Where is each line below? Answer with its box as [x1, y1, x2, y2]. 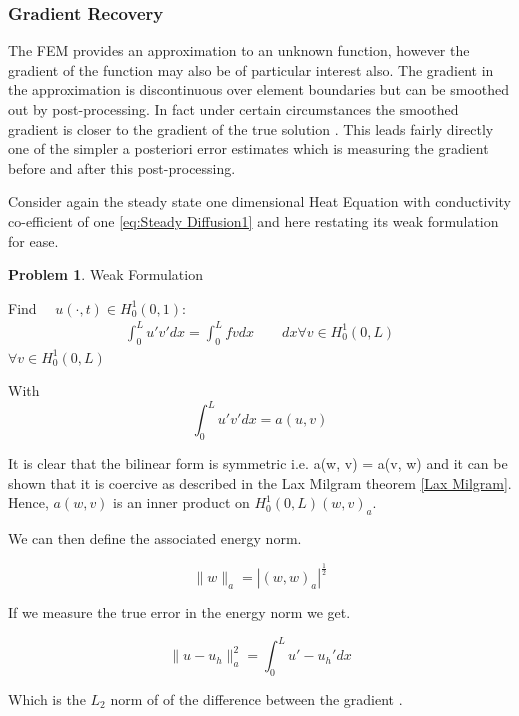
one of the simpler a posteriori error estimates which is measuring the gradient [8, 138, 489, 159]
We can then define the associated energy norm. [8, 528, 302, 549]
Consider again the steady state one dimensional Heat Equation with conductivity [8, 191, 512, 212]
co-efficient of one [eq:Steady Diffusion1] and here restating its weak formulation [8, 210, 499, 231]
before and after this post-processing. [8, 157, 236, 178]
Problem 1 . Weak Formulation [8, 264, 203, 285]
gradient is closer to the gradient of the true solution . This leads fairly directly [8, 118, 494, 139]
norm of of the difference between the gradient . [110, 688, 403, 709]
